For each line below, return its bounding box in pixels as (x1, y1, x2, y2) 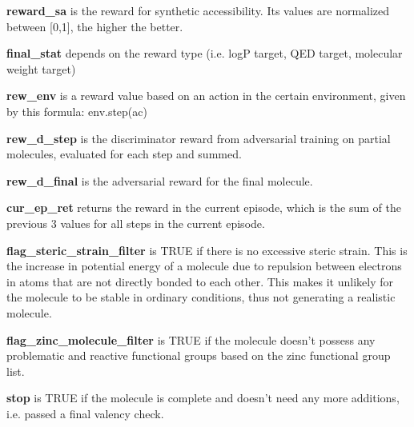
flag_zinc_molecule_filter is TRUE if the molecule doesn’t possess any (6, 331, 376, 348)
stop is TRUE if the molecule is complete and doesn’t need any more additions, (6, 389, 400, 406)
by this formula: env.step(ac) (6, 102, 147, 119)
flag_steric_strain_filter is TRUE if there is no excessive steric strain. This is (6, 241, 408, 258)
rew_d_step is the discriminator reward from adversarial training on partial (6, 130, 391, 146)
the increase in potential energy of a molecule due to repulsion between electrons (6, 257, 402, 274)
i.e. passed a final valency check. (6, 405, 164, 421)
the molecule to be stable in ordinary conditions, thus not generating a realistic (6, 289, 396, 305)
